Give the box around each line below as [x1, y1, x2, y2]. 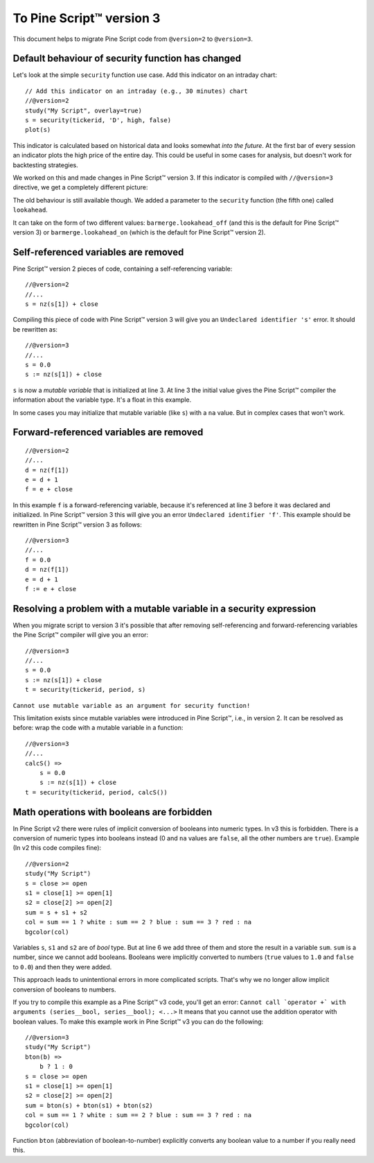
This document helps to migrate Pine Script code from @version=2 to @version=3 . [12, 35, 253, 43]
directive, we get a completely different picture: [12, 183, 148, 192]
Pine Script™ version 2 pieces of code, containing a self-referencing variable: [12, 264, 233, 273]
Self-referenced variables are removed [12, 246, 184, 258]
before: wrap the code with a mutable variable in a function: [12, 724, 184, 732]
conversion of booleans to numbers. [12, 985, 116, 994]
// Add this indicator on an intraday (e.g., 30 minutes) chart [25, 87, 249, 95]
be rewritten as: [12, 325, 58, 333]
